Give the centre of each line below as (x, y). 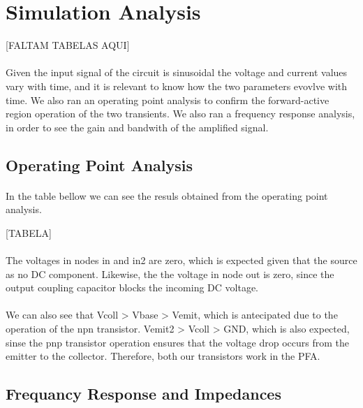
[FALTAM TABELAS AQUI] (68, 45)
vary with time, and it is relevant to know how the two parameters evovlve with (177, 86)
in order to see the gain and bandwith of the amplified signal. (137, 127)
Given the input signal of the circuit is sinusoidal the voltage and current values (177, 72)
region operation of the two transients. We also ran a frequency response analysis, (180, 114)
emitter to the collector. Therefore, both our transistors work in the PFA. (163, 356)
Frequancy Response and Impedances (143, 394)
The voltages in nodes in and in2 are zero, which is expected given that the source (181, 260)
